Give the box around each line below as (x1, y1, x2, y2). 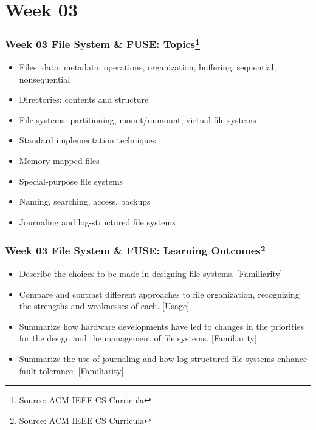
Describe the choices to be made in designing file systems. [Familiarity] (19, 267, 283, 280)
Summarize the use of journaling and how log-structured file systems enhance (19, 352, 307, 365)
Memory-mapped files (19, 154, 100, 167)
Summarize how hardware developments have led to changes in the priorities (19, 319, 304, 332)
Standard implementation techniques (19, 134, 156, 146)
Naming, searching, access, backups (19, 195, 151, 208)
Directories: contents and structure (19, 93, 149, 106)
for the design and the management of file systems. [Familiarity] (19, 332, 257, 344)
